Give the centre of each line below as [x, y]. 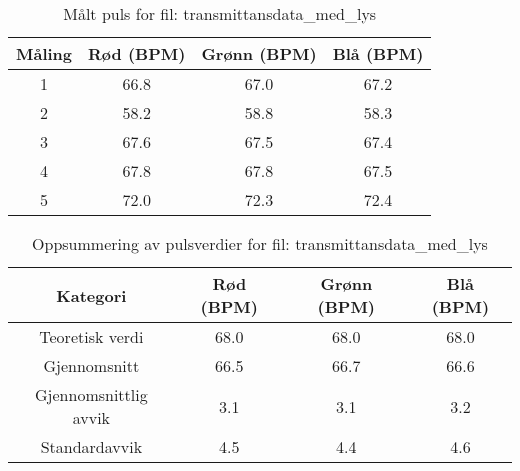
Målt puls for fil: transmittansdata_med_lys [220, 13]
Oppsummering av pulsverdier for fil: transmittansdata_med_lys [260, 243]
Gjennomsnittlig [91, 394]
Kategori [91, 295]
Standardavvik [91, 446]
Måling [44, 53]
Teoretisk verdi [91, 336]
